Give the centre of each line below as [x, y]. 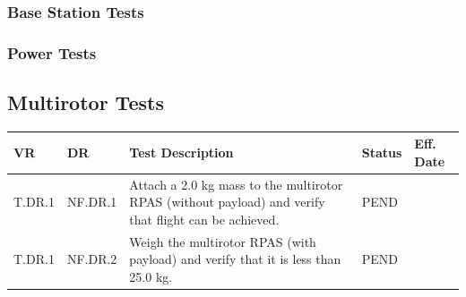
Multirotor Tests [86, 102]
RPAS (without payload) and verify [227, 202]
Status [382, 153]
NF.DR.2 [92, 259]
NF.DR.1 [92, 202]
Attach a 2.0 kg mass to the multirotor [236, 184]
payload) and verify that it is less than [235, 259]
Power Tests [52, 52]
